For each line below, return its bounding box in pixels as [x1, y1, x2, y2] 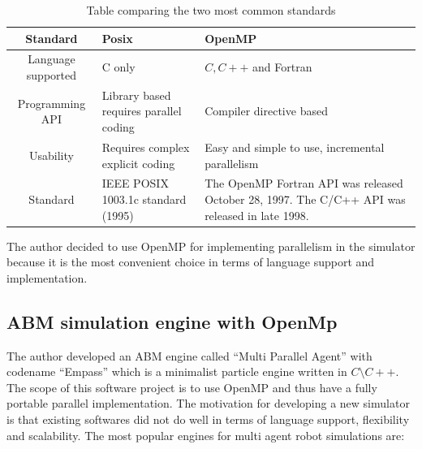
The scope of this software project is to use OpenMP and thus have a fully [6, 378, 377, 395]
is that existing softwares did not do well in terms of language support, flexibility [6, 410, 410, 427]
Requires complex [101, 138, 190, 155]
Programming [17, 94, 86, 111]
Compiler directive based [205, 102, 328, 119]
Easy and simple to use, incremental [205, 138, 385, 155]
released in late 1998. [205, 206, 309, 223]
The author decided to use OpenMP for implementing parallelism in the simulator [6, 237, 416, 254]
